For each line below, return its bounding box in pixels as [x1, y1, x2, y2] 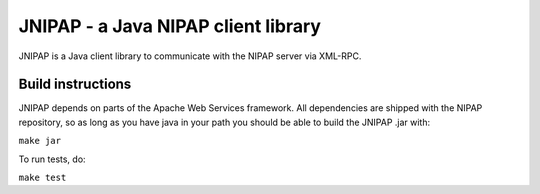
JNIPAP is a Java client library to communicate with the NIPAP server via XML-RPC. [18, 50, 362, 62]
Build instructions [18, 76, 132, 93]
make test [18, 172, 67, 184]
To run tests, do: [18, 153, 86, 165]
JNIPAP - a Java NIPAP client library [18, 15, 322, 37]
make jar [18, 135, 62, 147]
